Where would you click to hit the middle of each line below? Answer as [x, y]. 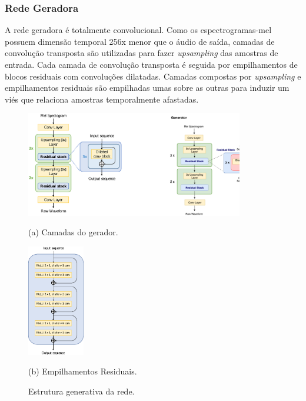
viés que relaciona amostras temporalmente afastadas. [102, 99]
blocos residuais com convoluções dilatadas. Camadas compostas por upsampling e [153, 76]
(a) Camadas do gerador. [73, 232]
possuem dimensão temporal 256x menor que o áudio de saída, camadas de [140, 41]
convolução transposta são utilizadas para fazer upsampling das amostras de [142, 53]
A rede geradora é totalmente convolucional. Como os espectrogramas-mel [138, 30]
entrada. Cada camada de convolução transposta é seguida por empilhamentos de [151, 64]
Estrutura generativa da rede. [82, 391]
